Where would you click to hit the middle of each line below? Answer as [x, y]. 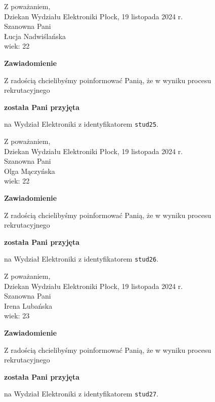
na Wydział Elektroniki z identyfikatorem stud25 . [81, 124]
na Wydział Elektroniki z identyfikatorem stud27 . [81, 394]
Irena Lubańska [28, 305]
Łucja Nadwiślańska [35, 36]
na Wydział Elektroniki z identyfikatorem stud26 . [81, 259]
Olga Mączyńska [30, 171]
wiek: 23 [17, 316]
